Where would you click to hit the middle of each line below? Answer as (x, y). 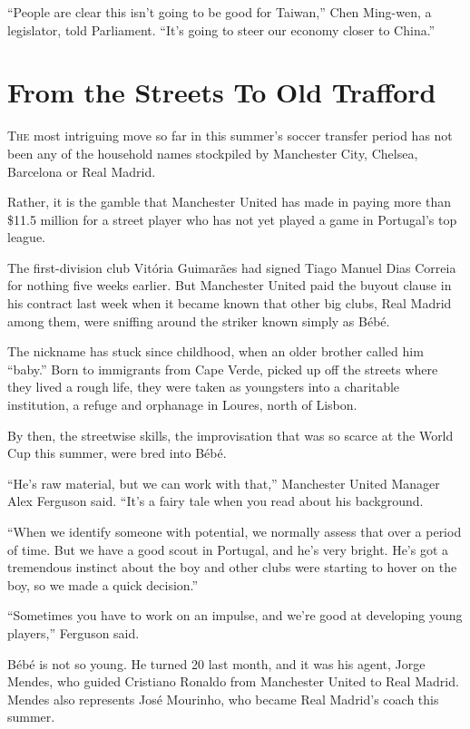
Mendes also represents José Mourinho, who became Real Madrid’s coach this (223, 699)
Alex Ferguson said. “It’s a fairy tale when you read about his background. (215, 501)
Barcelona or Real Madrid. (82, 171)
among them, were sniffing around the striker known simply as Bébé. (199, 321)
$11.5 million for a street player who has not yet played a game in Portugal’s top (232, 219)
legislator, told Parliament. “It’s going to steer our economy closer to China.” (221, 29)
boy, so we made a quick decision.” (103, 584)
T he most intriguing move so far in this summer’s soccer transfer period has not (230, 136)
